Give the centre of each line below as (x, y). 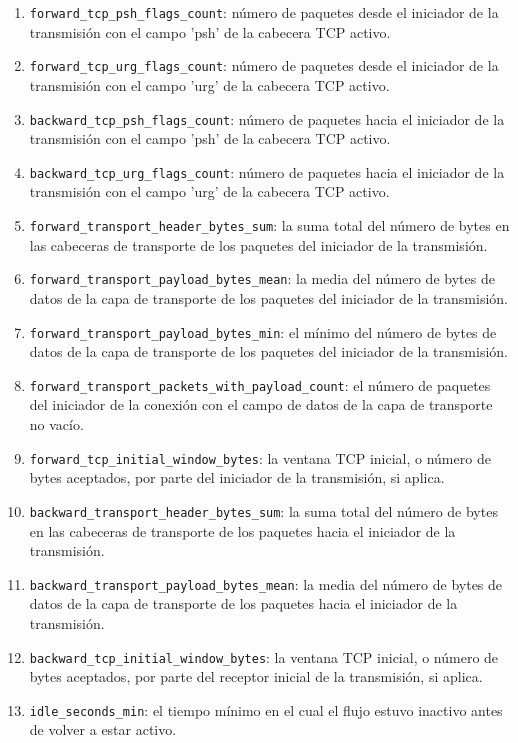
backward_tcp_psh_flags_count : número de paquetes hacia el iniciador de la (267, 118)
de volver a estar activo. (103, 729)
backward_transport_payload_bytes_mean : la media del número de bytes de (266, 583)
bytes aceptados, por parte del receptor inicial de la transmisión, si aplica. (256, 676)
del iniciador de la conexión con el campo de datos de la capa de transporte (261, 404)
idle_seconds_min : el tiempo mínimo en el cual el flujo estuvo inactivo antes (266, 709)
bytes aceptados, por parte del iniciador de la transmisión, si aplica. (237, 477)
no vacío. (56, 424)
